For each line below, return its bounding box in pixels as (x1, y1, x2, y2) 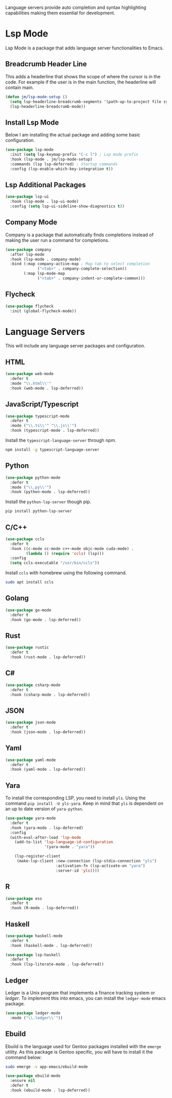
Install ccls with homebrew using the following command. (5, 570, 127, 576)
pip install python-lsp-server (5, 509, 72, 514)
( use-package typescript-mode (5, 414, 70, 419)
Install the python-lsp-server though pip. (5, 499, 92, 505)
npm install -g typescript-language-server (5, 447, 100, 452)
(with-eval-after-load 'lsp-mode (10, 835, 81, 840)
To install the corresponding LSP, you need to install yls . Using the (5, 795, 146, 801)
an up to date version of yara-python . (5, 806, 83, 812)
